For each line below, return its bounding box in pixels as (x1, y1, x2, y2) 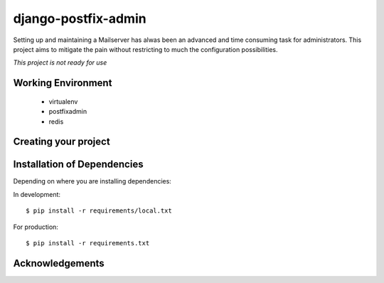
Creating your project (13, 136, 110, 148)
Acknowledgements (13, 257, 105, 269)
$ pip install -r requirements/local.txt (26, 207, 172, 215)
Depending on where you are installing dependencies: (13, 177, 172, 186)
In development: (13, 190, 60, 198)
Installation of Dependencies (13, 159, 144, 171)
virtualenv (48, 97, 78, 106)
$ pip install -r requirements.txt (26, 239, 150, 247)
